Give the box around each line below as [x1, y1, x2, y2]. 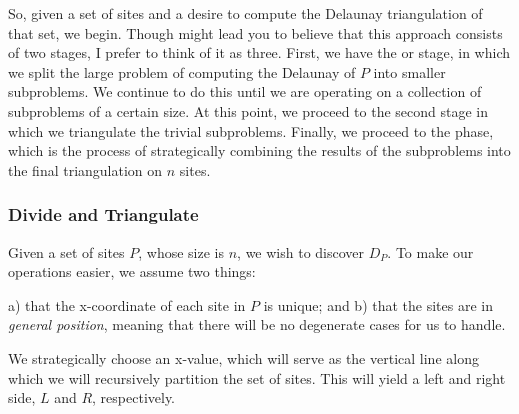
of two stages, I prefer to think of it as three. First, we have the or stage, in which [8, 42, 510, 63]
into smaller [373, 61, 446, 82]
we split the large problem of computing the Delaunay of [8, 61, 356, 82]
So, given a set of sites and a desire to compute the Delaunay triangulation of [8, 3, 483, 23]
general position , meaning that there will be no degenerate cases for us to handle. [8, 314, 506, 335]
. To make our [387, 241, 474, 262]
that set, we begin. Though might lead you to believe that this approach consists [8, 22, 503, 43]
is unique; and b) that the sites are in [263, 294, 493, 315]
